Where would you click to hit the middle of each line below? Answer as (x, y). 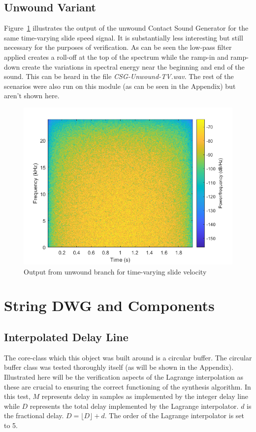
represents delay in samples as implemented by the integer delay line (145, 396)
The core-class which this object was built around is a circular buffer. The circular (128, 357)
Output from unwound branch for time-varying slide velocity (115, 271)
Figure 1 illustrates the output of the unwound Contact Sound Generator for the (126, 28)
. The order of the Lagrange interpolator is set (175, 415)
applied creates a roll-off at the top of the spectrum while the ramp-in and (116, 57)
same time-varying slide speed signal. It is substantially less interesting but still (124, 37)
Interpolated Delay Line (66, 336)
